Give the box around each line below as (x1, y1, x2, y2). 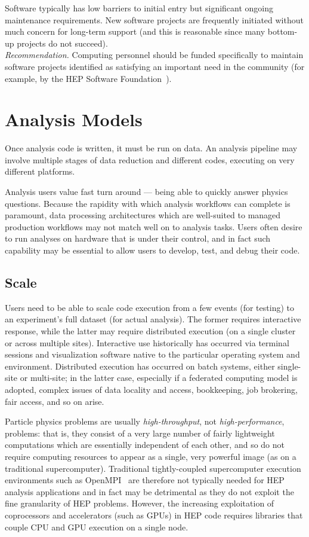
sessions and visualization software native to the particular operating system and (5, 348, 300, 361)
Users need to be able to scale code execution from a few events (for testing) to (5, 301, 294, 313)
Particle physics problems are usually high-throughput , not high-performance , (5, 415, 285, 428)
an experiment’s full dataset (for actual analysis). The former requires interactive (5, 313, 301, 325)
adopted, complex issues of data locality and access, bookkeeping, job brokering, (5, 383, 298, 395)
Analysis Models (5, 107, 143, 132)
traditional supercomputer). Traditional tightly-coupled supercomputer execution (5, 462, 301, 474)
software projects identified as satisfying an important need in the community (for (5, 60, 305, 72)
